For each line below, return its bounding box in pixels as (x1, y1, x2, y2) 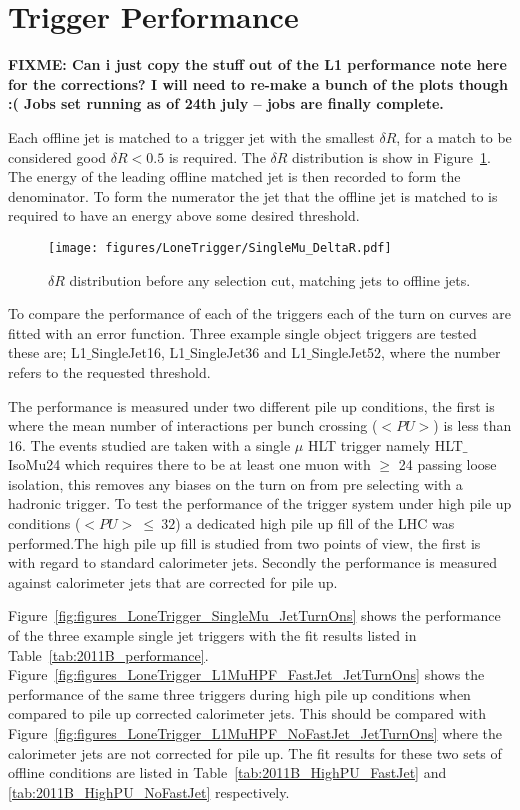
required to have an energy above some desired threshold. (8, 205, 360, 226)
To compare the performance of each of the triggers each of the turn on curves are (8, 303, 511, 324)
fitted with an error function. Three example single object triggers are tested (8, 322, 477, 343)
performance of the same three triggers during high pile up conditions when (8, 683, 471, 704)
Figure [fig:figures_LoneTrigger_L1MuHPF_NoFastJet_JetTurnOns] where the (8, 723, 503, 743)
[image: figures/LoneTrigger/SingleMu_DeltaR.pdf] (48, 240, 392, 255)
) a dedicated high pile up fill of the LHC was (175, 513, 455, 534)
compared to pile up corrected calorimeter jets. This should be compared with (8, 703, 487, 724)
